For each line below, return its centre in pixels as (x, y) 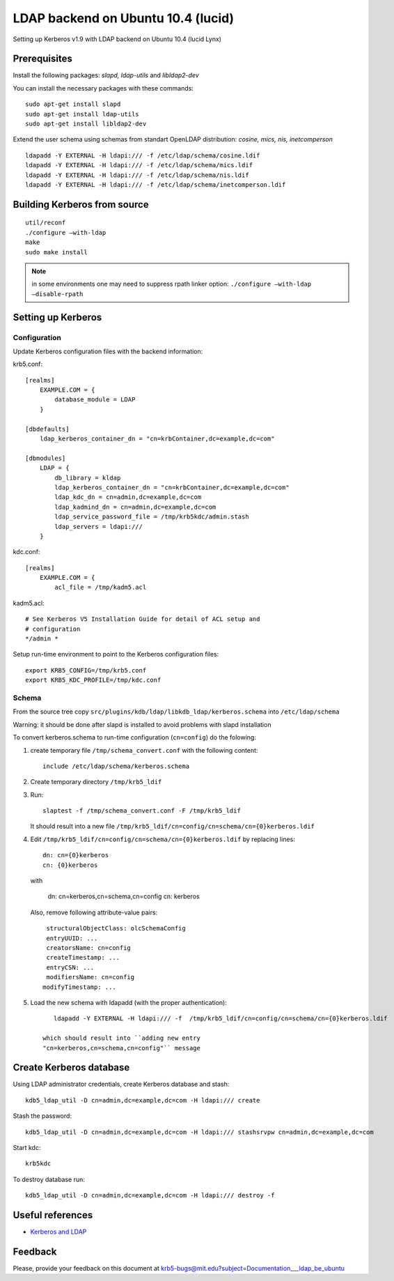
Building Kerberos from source (81, 205)
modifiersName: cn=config (90, 977)
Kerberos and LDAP (58, 1232)
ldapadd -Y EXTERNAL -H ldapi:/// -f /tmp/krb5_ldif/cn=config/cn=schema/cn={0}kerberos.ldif (220, 1019)
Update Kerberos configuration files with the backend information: (108, 351)
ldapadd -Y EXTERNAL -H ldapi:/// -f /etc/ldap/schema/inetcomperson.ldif (156, 184)
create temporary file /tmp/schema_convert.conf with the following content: (144, 750)
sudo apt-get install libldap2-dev (86, 124)
